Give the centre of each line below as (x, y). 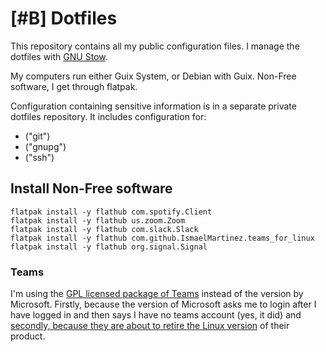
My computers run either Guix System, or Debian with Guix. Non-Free (153, 76)
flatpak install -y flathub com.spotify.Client (111, 212)
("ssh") (39, 157)
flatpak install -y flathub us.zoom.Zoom (98, 220)
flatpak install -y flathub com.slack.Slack (104, 229)
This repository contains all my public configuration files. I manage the (155, 46)
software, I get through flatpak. (74, 86)
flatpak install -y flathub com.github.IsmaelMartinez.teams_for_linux (162, 238)
